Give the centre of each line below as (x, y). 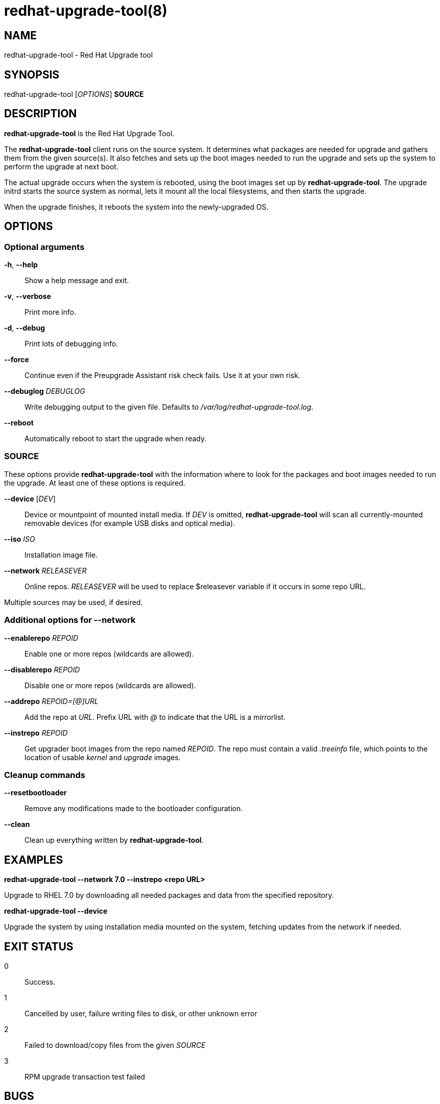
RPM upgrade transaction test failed (85, 1077)
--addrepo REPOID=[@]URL (51, 701)
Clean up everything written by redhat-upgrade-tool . (114, 840)
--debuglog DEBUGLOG (45, 391)
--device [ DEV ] (30, 498)
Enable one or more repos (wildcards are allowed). (109, 654)
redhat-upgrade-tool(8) (86, 11)
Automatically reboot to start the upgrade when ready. (115, 439)
